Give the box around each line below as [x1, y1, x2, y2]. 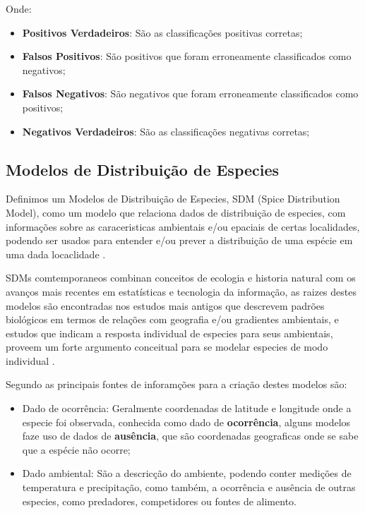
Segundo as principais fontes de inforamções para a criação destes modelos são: [6, 377, 347, 392]
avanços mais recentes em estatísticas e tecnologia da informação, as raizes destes [6, 284, 357, 298]
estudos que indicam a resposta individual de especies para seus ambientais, [6, 325, 333, 340]
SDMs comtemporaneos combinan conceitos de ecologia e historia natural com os [6, 270, 356, 285]
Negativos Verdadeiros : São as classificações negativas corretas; [22, 123, 310, 138]
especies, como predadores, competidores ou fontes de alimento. [22, 493, 297, 508]
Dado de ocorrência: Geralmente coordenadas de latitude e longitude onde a [22, 401, 352, 416]
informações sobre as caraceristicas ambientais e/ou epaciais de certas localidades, [6, 219, 360, 234]
